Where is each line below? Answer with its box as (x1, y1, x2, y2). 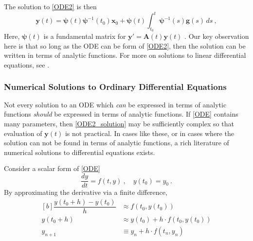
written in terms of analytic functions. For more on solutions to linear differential (4, 50, 246, 60)
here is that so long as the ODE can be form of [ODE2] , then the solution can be (4, 40, 246, 51)
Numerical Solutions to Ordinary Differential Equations (4, 80, 227, 92)
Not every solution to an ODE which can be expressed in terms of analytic (4, 99, 227, 109)
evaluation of (4, 128, 42, 138)
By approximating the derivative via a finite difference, (4, 187, 167, 197)
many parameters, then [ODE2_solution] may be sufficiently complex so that (4, 119, 234, 129)
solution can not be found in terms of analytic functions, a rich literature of (4, 138, 229, 148)
